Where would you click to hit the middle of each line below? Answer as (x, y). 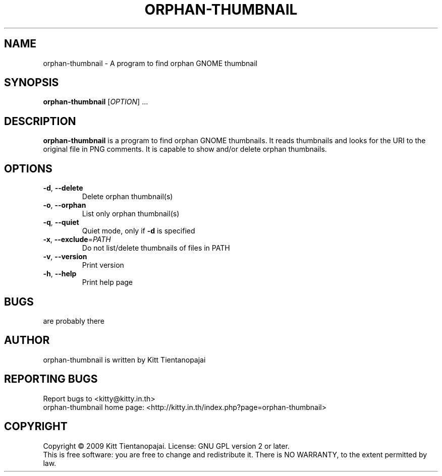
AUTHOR (27, 340)
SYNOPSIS (32, 83)
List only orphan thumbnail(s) (131, 214)
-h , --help (60, 274)
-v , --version (65, 257)
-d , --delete (63, 188)
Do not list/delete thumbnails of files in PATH (156, 248)
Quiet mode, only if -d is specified (139, 231)
